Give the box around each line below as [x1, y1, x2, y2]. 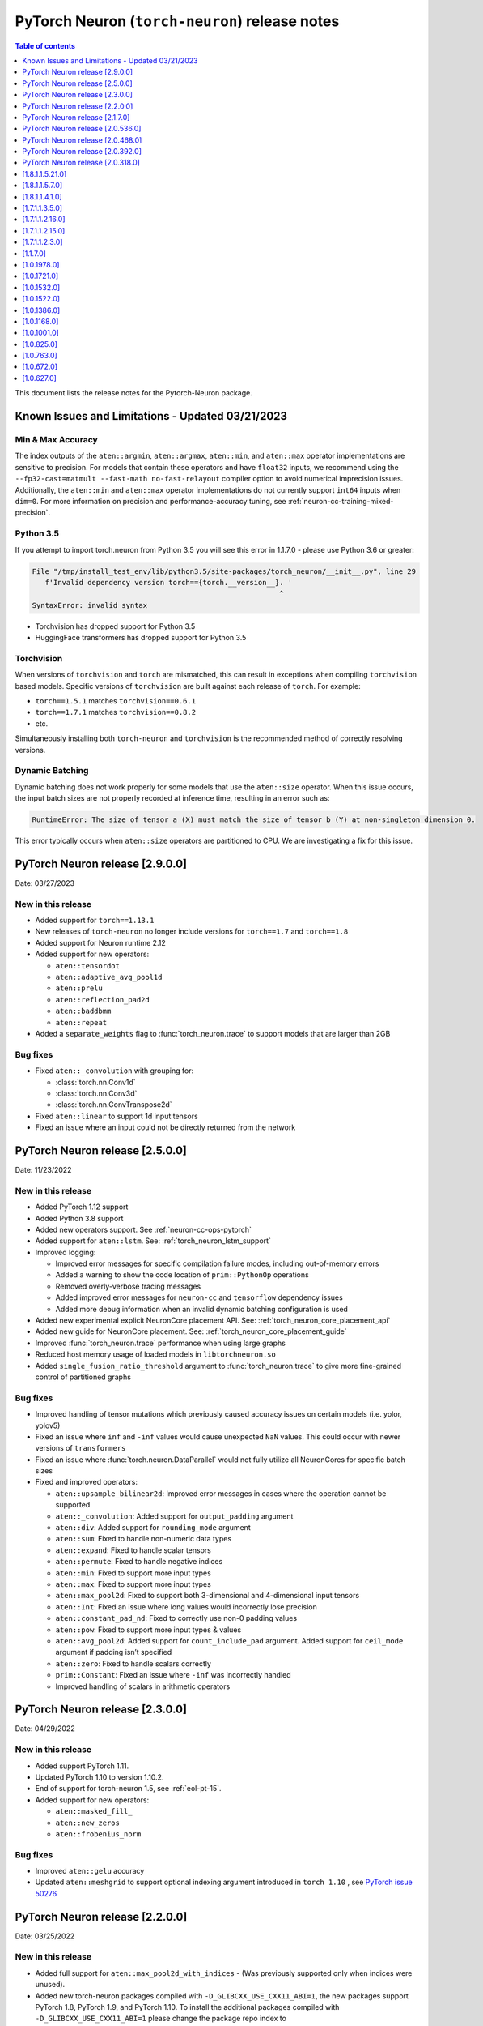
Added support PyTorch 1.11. [35, 1761, 129, 1771]
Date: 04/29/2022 [15, 1724, 76, 1733]
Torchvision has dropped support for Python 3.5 [35, 621, 196, 631]
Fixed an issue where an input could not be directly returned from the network [35, 1122, 296, 1132]
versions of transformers [35, 1443, 126, 1453]
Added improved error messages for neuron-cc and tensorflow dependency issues [55, 1293, 343, 1302]
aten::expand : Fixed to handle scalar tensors [55, 1545, 212, 1555]
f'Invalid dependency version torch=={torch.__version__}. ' [44, 578, 293, 587]
